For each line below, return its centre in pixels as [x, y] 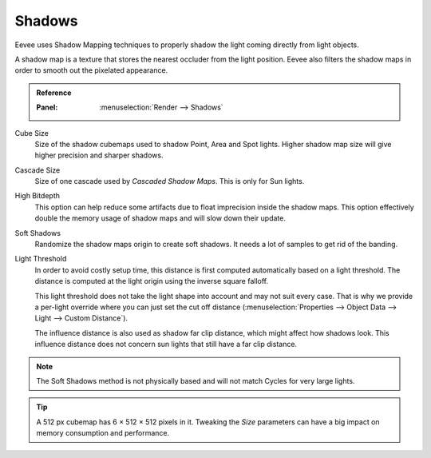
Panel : [47, 107]
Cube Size [32, 133]
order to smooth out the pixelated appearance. [91, 70]
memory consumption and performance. [103, 433]
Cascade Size [38, 170]
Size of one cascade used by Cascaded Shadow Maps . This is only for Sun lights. [170, 181]
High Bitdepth [37, 196]
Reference [54, 93]
